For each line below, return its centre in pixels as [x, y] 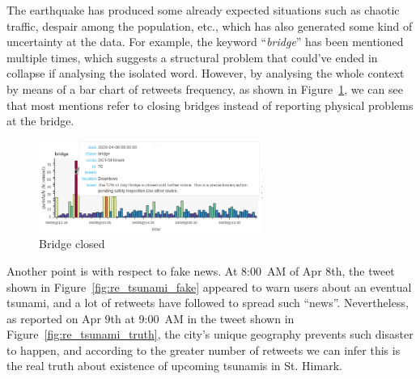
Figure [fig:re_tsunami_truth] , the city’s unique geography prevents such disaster [210, 334]
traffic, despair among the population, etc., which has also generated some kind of [210, 25]
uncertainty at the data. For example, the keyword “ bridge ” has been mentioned [205, 42]
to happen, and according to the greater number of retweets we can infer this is [204, 350]
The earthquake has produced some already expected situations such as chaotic [203, 10]
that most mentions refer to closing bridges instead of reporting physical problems [210, 105]
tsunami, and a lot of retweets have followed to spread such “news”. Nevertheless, [208, 303]
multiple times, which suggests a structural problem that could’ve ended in [192, 57]
